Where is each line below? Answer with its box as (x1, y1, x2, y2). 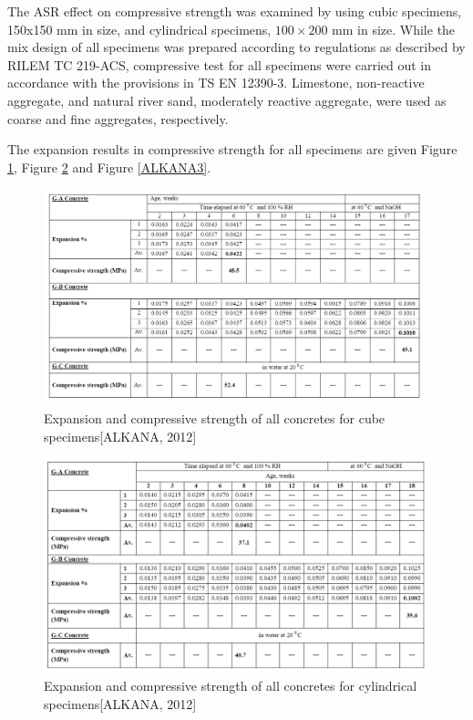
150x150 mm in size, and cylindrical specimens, (7, 19, 272, 38)
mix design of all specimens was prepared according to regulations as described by (7, 37, 466, 57)
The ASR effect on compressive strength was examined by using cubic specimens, (7, 2, 462, 20)
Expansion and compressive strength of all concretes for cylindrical (44, 676, 417, 695)
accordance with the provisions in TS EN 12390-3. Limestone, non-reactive (7, 73, 425, 92)
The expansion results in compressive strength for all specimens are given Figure (7, 140, 458, 159)
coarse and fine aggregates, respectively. (7, 109, 229, 128)
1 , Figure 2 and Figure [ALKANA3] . (7, 157, 211, 176)
